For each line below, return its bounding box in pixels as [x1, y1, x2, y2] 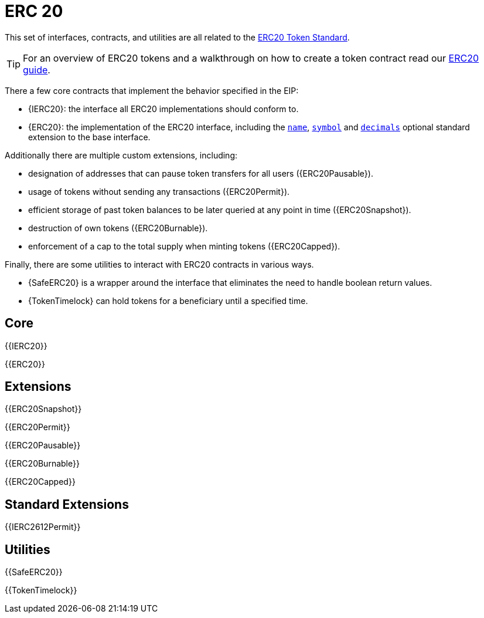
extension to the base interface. [28, 131, 151, 142]
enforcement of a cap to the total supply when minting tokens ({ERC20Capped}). [28, 241, 340, 251]
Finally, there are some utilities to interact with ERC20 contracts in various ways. [5, 259, 314, 269]
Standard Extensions [5, 497, 129, 512]
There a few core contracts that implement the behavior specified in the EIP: [5, 85, 299, 96]
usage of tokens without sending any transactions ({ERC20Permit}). [28, 186, 290, 197]
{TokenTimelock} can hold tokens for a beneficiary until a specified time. [28, 295, 308, 306]
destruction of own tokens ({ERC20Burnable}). [28, 222, 208, 233]
